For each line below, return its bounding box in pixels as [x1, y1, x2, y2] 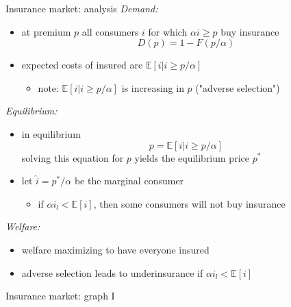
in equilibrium [21, 126, 81, 140]
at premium [21, 24, 71, 38]
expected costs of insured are [21, 58, 143, 72]
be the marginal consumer [74, 173, 184, 188]
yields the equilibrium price [134, 150, 249, 164]
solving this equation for [21, 150, 124, 164]
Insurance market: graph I [5, 288, 115, 303]
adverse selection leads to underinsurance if [21, 265, 203, 280]
